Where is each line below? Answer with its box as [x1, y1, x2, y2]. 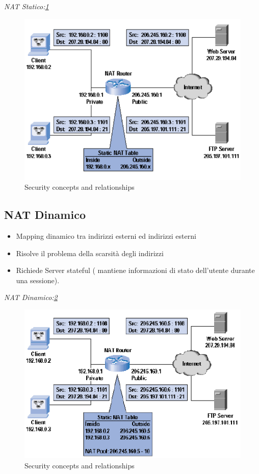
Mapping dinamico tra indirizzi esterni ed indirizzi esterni [16, 230, 196, 241]
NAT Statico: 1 [4, 1, 49, 11]
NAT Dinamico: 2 [4, 292, 58, 303]
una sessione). [16, 275, 60, 285]
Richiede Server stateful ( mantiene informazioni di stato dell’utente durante [16, 265, 255, 276]
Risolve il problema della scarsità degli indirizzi [16, 247, 164, 258]
